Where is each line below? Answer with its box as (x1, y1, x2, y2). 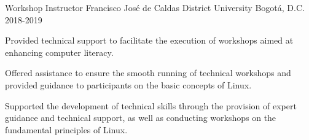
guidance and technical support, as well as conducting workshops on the (5, 111, 276, 124)
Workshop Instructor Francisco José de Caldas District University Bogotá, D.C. (5, 1, 305, 14)
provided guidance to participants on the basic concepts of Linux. (5, 78, 252, 91)
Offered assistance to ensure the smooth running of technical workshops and (5, 66, 291, 79)
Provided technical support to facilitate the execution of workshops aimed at (5, 34, 294, 47)
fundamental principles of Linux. (5, 123, 128, 136)
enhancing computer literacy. (5, 45, 114, 58)
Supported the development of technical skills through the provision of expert (5, 99, 297, 112)
